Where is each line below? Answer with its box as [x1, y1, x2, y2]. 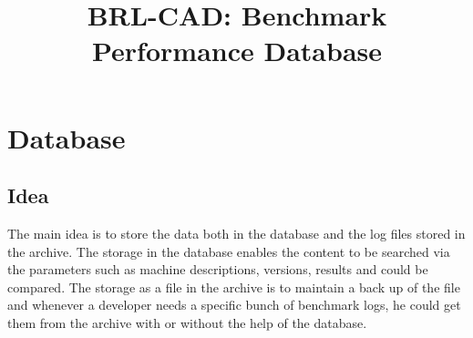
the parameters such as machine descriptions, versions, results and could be [7, 260, 428, 279]
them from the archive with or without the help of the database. [7, 312, 367, 332]
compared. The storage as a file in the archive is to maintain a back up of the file [7, 277, 460, 296]
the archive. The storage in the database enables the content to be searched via [7, 241, 450, 261]
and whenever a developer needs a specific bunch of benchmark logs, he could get [7, 295, 461, 314]
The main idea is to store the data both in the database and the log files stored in [7, 223, 466, 242]
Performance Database [91, 32, 383, 69]
